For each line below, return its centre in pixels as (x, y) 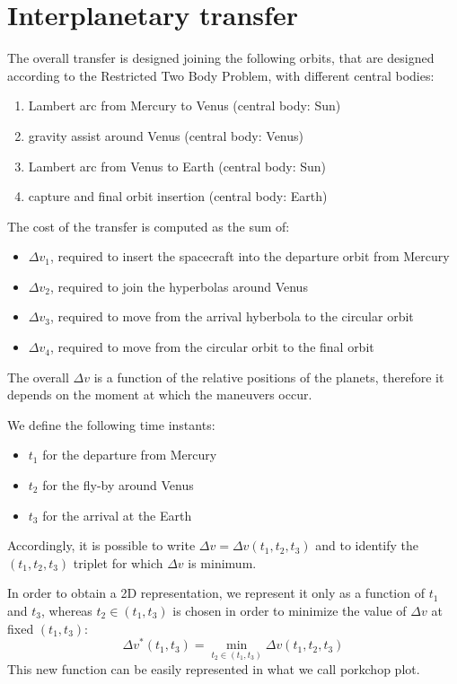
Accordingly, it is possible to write (101, 545)
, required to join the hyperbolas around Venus (179, 286)
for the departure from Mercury (130, 455)
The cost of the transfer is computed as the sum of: (149, 226)
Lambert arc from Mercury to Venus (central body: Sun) (185, 105)
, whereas (66, 610)
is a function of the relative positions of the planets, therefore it (269, 377)
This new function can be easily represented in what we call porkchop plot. (214, 669)
